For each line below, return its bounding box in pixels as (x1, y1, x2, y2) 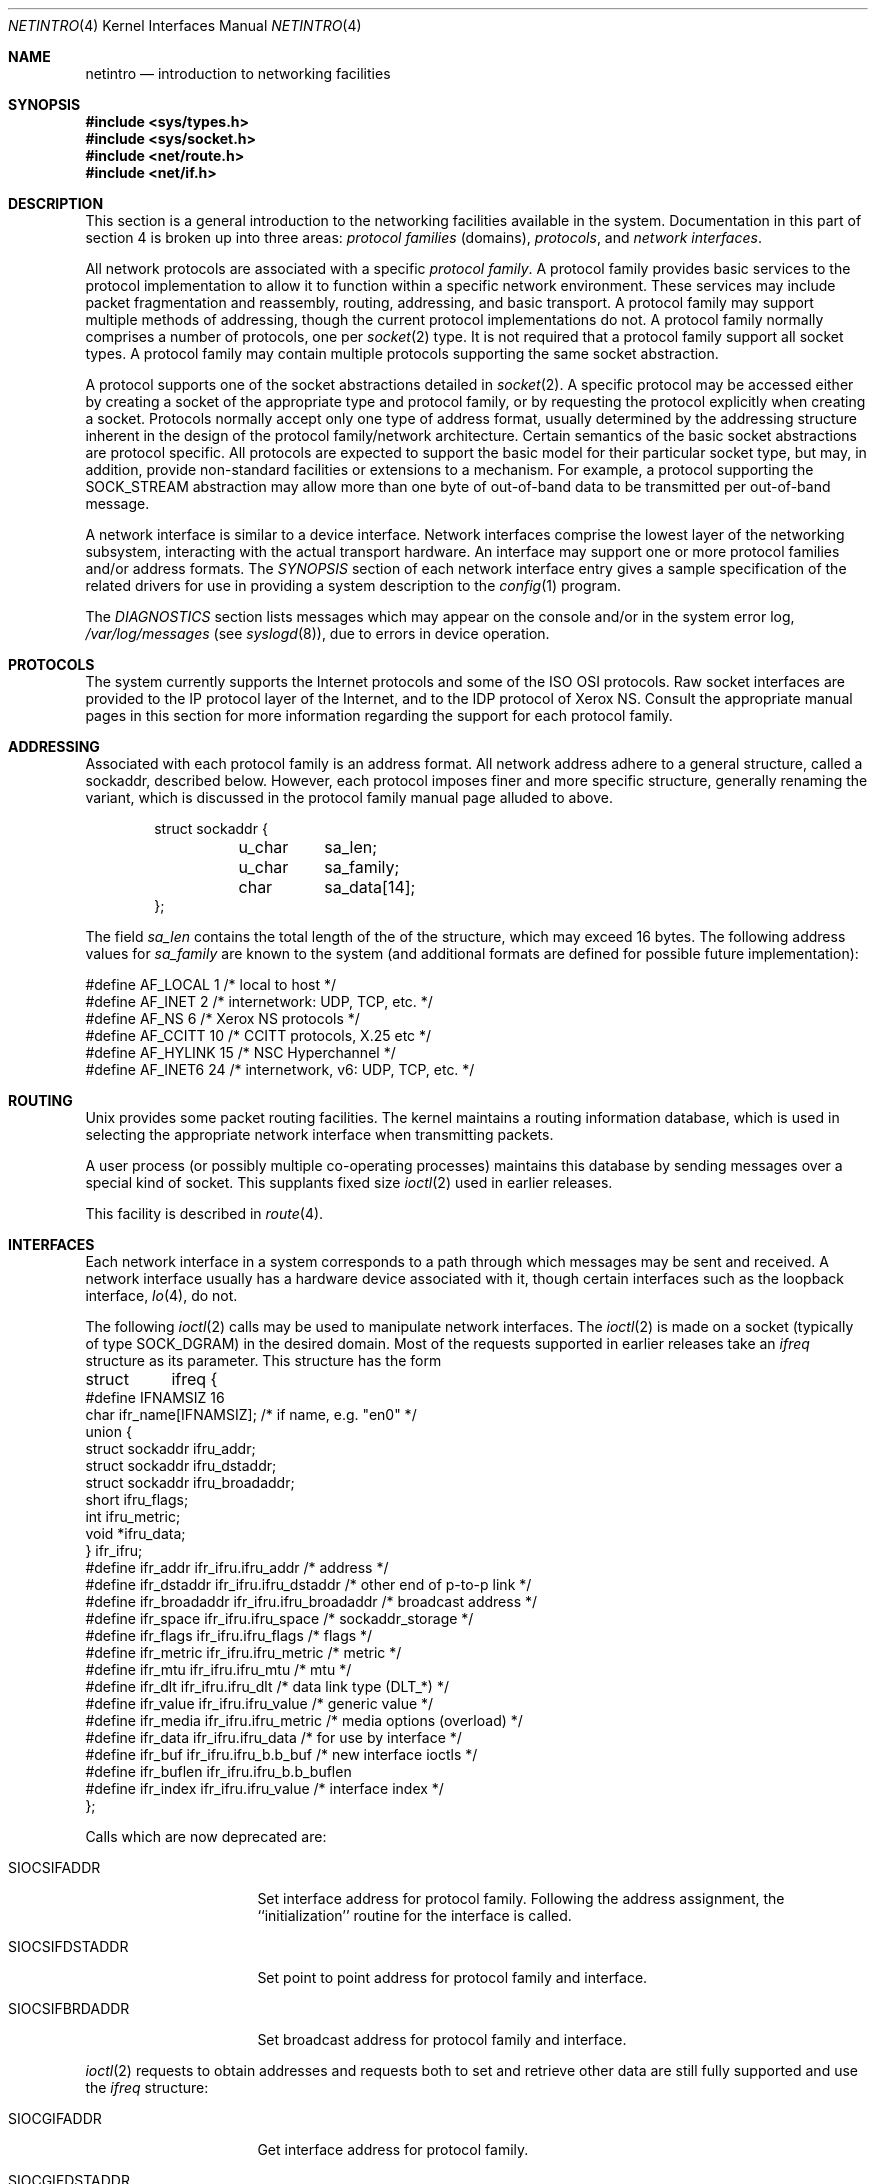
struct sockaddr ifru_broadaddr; (85, 1474, 295, 1491)
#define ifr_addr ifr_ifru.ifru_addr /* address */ (85, 1559, 389, 1576)
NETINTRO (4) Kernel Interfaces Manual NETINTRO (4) (8, 17, 362, 34)
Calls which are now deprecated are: (85, 1828, 327, 1845)
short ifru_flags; (85, 1491, 189, 1508)
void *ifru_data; (85, 1525, 186, 1542)
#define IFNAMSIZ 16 (85, 1389, 225, 1406)
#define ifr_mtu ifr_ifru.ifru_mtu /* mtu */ (85, 1661, 352, 1678)
